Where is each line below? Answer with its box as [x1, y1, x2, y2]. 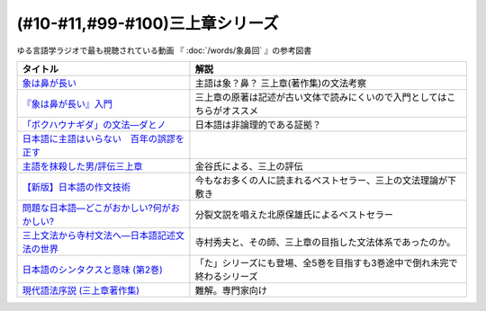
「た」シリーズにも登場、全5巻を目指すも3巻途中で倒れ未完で [194, 256, 458, 269]
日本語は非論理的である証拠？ [194, 118, 321, 130]
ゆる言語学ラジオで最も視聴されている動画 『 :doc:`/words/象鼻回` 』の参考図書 [16, 45, 312, 56]
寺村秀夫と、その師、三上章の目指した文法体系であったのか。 [194, 235, 456, 248]
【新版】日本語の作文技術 [22, 181, 130, 193]
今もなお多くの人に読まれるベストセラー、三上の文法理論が [194, 173, 448, 186]
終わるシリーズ [194, 270, 258, 282]
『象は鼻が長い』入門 [22, 97, 112, 110]
